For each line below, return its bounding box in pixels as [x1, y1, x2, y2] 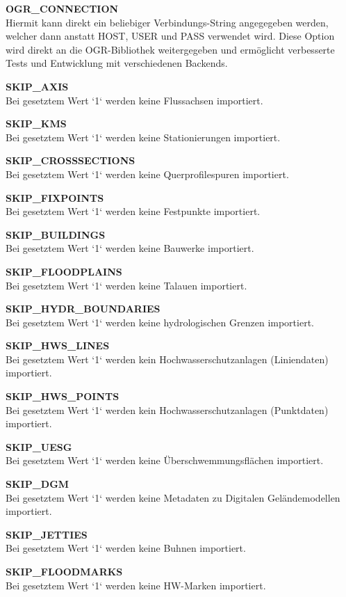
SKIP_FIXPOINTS [6, 190, 104, 205]
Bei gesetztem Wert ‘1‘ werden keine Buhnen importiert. [6, 541, 246, 555]
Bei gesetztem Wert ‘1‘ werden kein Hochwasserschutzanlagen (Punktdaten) [6, 402, 329, 417]
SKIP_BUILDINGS [6, 227, 106, 241]
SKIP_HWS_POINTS [6, 389, 120, 404]
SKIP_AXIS [6, 79, 69, 93]
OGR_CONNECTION [6, 1, 119, 15]
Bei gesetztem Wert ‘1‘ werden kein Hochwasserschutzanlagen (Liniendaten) [6, 351, 329, 366]
